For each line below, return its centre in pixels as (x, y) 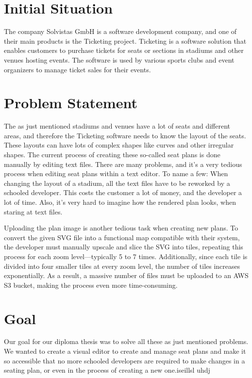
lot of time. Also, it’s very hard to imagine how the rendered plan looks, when (120, 202)
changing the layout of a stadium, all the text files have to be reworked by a (117, 183)
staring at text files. (33, 211)
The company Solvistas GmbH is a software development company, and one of (120, 31)
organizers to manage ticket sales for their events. (77, 69)
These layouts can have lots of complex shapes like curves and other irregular (119, 145)
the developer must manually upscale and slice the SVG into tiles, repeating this (124, 247)
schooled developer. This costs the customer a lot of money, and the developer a (123, 192)
